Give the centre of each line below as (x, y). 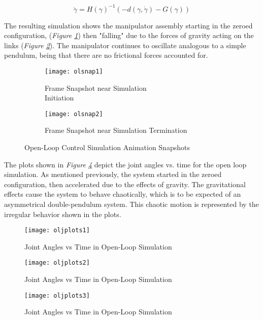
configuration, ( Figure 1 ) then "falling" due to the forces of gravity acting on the (129, 35)
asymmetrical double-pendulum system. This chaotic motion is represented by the (131, 204)
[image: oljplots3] (57, 295)
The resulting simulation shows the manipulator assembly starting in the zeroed (128, 25)
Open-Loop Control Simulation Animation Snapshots (107, 147)
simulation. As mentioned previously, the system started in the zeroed (113, 174)
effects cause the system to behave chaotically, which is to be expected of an (123, 194)
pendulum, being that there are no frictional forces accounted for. (106, 55)
